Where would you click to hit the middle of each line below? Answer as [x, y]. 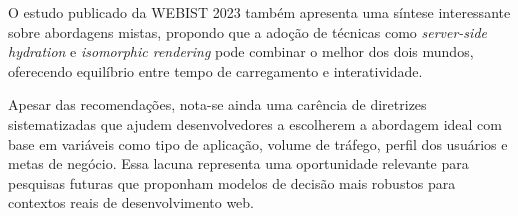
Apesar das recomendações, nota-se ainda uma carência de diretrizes [217, 104]
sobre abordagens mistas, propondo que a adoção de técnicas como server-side [247, 31]
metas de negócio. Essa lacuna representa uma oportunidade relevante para [238, 163]
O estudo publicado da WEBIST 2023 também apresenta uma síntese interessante [259, 12]
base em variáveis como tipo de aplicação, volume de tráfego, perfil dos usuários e [258, 143]
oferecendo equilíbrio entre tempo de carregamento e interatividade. [215, 70]
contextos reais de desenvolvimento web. [131, 202]
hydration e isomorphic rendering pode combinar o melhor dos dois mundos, [241, 51]
